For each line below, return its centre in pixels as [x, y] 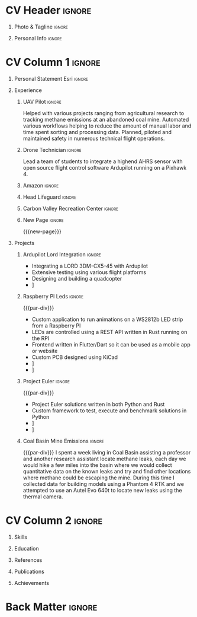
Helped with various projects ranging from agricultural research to [104, 113]
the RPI [41, 338]
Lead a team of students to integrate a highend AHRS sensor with [103, 161]
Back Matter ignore [51, 607]
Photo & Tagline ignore [41, 27]
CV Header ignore [49, 10]
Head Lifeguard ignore [49, 197]
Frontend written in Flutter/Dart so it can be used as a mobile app [111, 344]
